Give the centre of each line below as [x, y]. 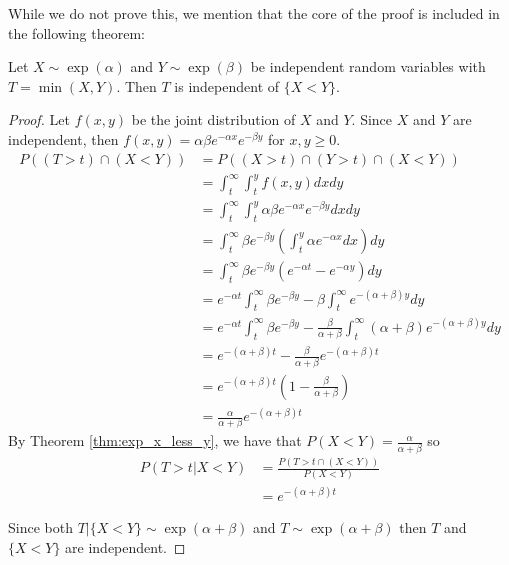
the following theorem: [76, 32]
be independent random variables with [368, 66]
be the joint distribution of [213, 119]
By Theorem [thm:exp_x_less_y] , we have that [155, 440]
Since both [40, 526]
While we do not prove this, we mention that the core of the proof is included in [254, 13]
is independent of [227, 85]
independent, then [63, 138]
